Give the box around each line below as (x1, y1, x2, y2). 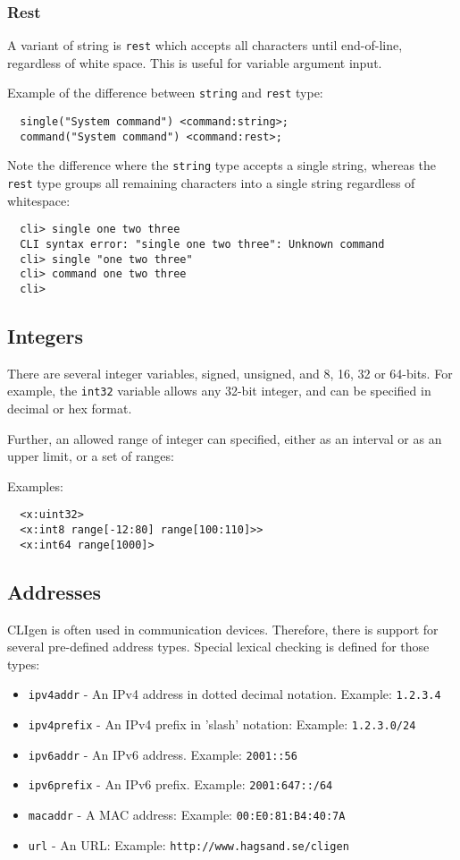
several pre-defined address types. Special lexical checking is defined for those (7, 637, 430, 656)
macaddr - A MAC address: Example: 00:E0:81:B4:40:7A (28, 805, 346, 824)
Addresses (7, 577, 102, 605)
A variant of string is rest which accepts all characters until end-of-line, (7, 36, 403, 55)
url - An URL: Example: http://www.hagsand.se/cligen (28, 835, 349, 854)
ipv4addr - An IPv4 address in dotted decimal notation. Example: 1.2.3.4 (28, 685, 441, 703)
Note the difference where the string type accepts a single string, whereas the (7, 156, 437, 175)
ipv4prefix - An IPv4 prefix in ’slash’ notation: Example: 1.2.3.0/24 (28, 715, 416, 734)
